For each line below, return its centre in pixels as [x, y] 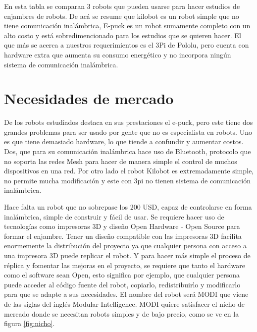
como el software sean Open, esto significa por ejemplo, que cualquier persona [122, 275]
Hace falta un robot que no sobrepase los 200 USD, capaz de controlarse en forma [128, 207]
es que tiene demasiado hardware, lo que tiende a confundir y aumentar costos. [124, 141]
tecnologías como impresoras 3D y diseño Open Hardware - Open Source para [122, 226]
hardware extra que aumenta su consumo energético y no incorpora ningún [118, 54]
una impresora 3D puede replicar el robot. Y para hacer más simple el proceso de [127, 255]
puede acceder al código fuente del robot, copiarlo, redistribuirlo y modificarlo [122, 284]
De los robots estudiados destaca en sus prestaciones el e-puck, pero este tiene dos [128, 122]
